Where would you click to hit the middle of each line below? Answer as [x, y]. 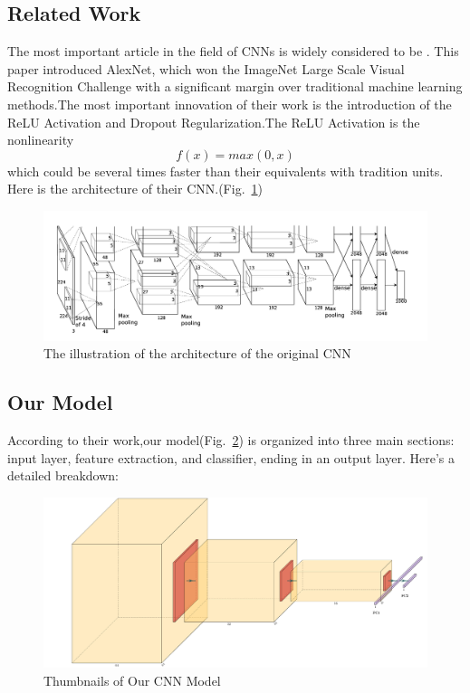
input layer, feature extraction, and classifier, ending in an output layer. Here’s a [231, 457]
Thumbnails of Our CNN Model [132, 680]
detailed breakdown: [63, 475]
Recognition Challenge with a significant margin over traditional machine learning [235, 86]
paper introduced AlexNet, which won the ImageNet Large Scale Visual [206, 68]
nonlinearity [41, 140]
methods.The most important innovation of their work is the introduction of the [230, 104]
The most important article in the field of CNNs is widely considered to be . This [233, 51]
